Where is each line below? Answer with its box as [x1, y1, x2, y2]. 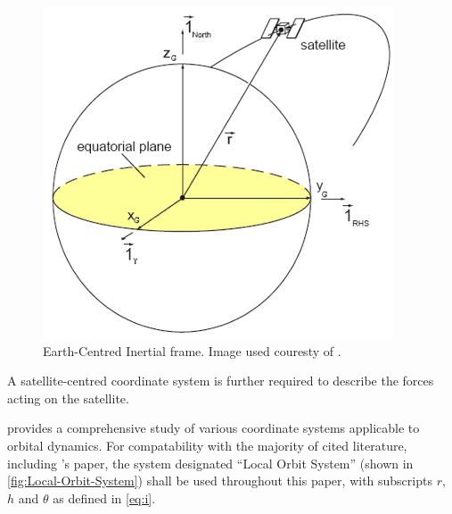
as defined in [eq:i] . [53, 488, 156, 507]
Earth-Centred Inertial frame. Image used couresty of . [43, 341, 341, 360]
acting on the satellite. [7, 388, 129, 407]
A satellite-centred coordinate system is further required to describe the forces [7, 371, 434, 390]
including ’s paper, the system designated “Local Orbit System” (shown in [7, 453, 414, 472]
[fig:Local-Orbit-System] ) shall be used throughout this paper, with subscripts [7, 471, 432, 490]
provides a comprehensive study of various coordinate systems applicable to [7, 419, 420, 437]
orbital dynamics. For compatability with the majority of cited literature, [7, 435, 407, 454]
